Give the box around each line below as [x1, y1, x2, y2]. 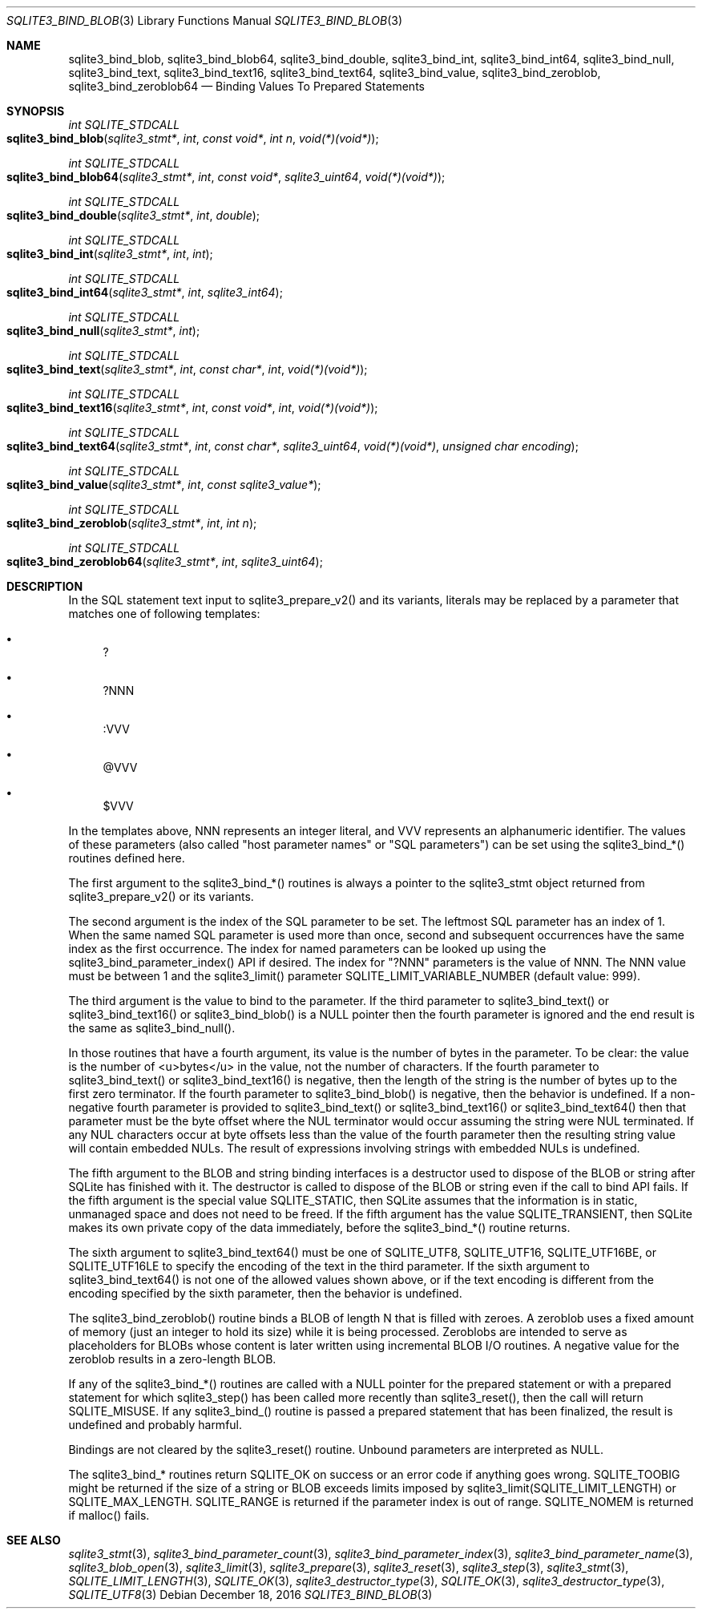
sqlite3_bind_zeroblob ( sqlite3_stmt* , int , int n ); [6, 516, 257, 530]
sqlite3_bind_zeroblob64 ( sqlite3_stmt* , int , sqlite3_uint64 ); [6, 555, 323, 568]
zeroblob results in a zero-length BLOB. [68, 1352, 276, 1366]
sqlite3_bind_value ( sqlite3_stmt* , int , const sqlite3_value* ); [6, 478, 321, 491]
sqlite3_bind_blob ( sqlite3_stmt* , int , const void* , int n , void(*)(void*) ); [6, 131, 379, 145]
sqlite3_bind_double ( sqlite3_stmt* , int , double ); [6, 208, 260, 222]
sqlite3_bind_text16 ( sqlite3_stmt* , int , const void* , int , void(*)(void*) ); [6, 401, 378, 414]
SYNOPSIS [6, 104, 65, 118]
